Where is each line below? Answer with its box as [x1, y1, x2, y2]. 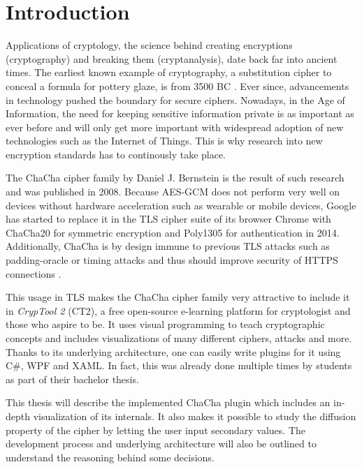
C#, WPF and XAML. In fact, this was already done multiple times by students [6, 358, 352, 373]
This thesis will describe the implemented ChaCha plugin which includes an [6, 395, 331, 410]
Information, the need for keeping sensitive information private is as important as [6, 106, 354, 121]
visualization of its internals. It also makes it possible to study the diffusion [33, 408, 356, 423]
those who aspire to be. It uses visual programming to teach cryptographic [6, 317, 325, 332]
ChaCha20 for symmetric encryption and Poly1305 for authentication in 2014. [6, 225, 340, 239]
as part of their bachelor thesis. [6, 371, 139, 386]
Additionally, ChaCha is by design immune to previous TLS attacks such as [6, 239, 330, 253]
